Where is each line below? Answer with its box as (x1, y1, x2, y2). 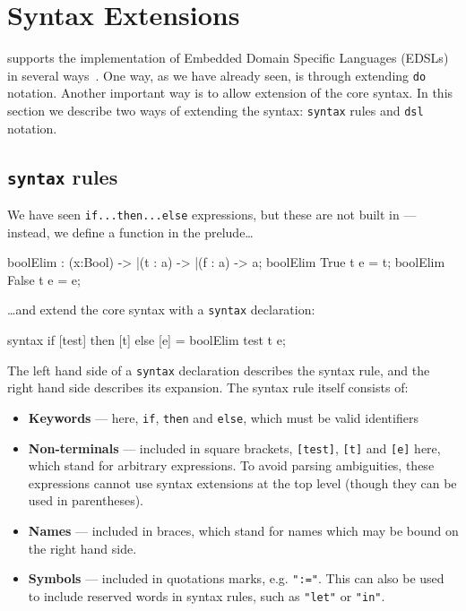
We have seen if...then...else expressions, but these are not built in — (7, 205, 417, 223)
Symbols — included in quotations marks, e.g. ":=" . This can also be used (28, 569, 444, 588)
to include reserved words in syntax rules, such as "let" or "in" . (28, 586, 385, 605)
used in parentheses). (28, 491, 144, 510)
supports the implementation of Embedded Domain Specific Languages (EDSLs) (7, 48, 449, 67)
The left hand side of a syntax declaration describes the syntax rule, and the (7, 360, 430, 379)
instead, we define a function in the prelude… (7, 222, 254, 241)
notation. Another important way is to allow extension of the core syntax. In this (7, 83, 453, 102)
